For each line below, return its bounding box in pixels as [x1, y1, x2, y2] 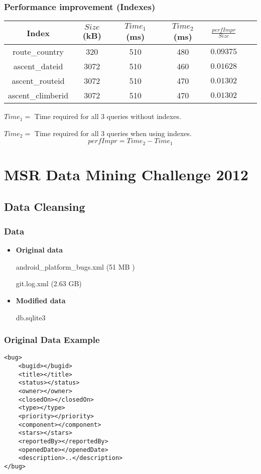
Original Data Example [4, 333, 100, 346]
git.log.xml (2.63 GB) [16, 278, 82, 289]
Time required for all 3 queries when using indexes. [34, 128, 192, 138]
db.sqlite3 [16, 312, 46, 322]
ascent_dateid [13, 60, 63, 72]
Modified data [16, 295, 66, 305]
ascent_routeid [12, 75, 65, 87]
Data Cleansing [4, 198, 85, 214]
